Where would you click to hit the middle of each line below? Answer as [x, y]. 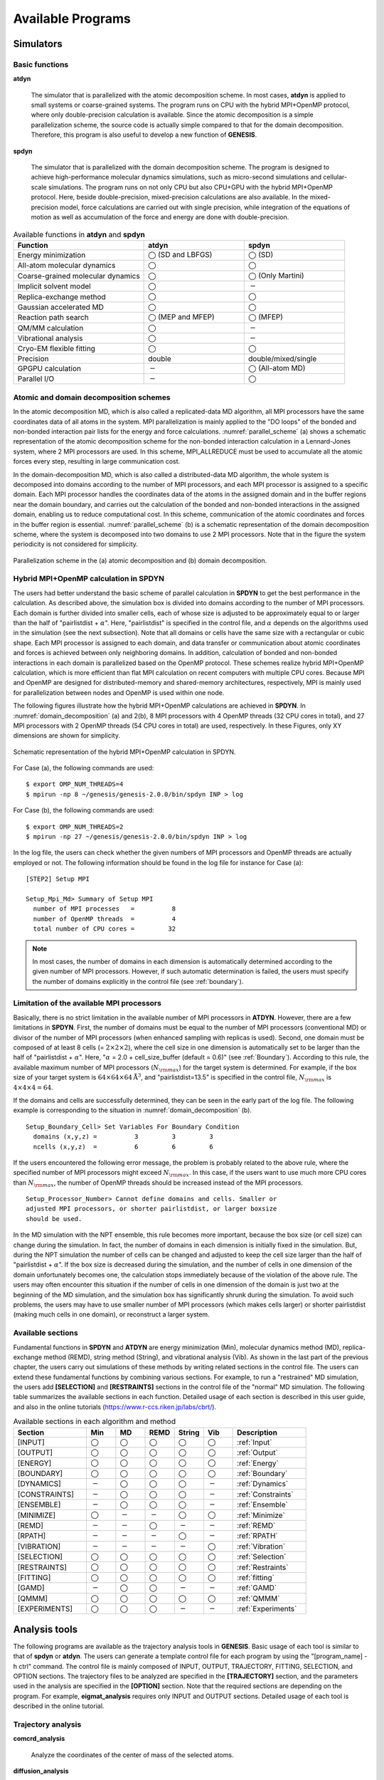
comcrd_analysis [39, 1739]
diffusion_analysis [41, 1771]
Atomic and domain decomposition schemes [92, 397]
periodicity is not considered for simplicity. [76, 544]
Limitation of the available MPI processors [87, 1003]
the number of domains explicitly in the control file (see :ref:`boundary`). [138, 981]
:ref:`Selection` [262, 1557]
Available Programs [72, 19]
